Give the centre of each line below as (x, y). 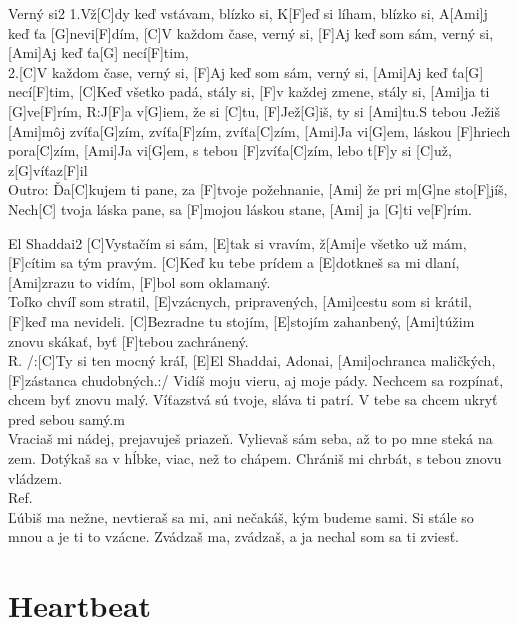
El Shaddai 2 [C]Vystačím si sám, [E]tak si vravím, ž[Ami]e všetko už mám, (237, 242)
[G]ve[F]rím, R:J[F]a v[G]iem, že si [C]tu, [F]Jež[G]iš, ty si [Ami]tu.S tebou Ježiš (254, 110)
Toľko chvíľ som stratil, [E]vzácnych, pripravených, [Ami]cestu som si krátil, (240, 301)
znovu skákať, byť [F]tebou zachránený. (128, 340)
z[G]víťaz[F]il (48, 169)
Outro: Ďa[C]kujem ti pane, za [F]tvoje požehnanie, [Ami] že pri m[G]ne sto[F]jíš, (258, 189)
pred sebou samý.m (66, 418)
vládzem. (35, 477)
